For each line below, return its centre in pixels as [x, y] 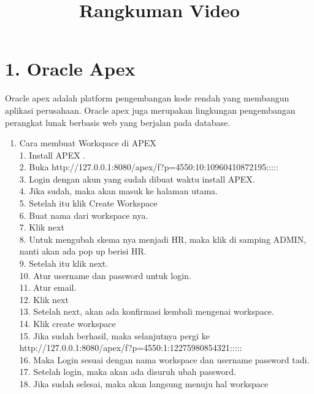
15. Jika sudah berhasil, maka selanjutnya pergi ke [114, 335]
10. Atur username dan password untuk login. [105, 275]
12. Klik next [44, 299]
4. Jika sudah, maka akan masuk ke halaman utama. [118, 191]
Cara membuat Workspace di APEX [88, 143]
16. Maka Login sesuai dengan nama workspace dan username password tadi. [164, 359]
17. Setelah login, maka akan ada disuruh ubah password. [128, 372]
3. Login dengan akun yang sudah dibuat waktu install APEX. [137, 179]
